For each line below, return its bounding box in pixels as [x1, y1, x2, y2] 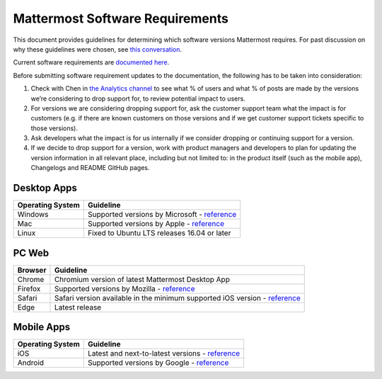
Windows [17, 210, 49, 220]
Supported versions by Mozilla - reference [54, 283, 195, 293]
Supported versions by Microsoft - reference [87, 210, 237, 220]
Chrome [17, 274, 45, 284]
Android [17, 358, 45, 368]
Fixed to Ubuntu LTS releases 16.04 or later [87, 228, 231, 238]
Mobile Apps [13, 321, 71, 333]
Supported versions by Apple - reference [87, 219, 224, 229]
